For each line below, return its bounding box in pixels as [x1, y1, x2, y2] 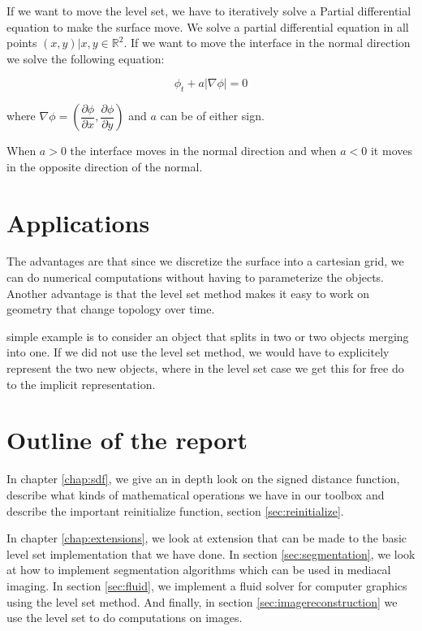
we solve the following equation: [6, 50, 165, 67]
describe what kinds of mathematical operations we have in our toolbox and [6, 486, 385, 503]
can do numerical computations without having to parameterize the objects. [6, 269, 384, 286]
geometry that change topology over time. [6, 300, 215, 318]
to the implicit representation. [6, 375, 156, 392]
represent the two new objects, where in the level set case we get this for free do [6, 360, 404, 377]
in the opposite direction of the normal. [6, 158, 203, 175]
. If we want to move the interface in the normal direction [123, 34, 411, 51]
